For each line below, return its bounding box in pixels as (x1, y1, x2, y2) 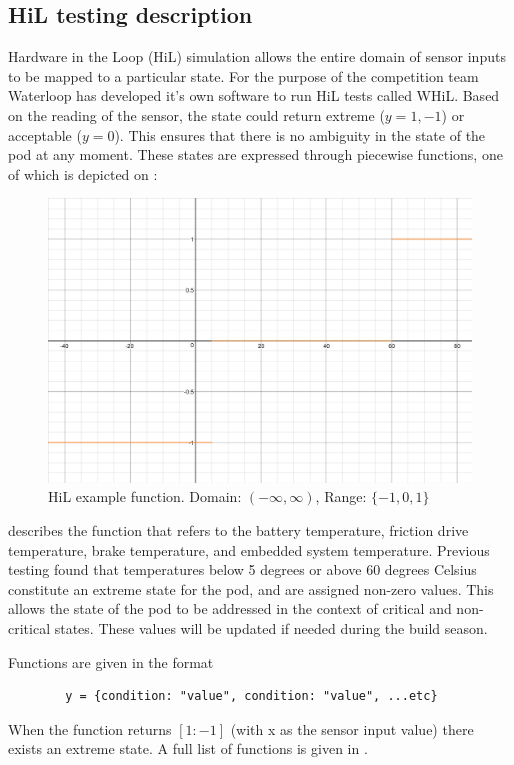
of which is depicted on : (8, 163, 158, 184)
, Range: (315, 486, 367, 507)
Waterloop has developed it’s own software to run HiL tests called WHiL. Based (8, 85, 500, 106)
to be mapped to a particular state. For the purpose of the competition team (8, 65, 479, 86)
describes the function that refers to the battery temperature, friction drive (8, 520, 469, 540)
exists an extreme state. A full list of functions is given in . (8, 738, 368, 759)
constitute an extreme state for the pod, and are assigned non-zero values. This (8, 578, 494, 599)
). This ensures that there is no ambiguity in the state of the (114, 124, 486, 145)
